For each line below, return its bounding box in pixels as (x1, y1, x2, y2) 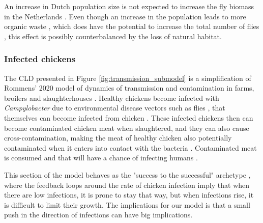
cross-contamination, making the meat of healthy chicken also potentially (4, 132, 232, 143)
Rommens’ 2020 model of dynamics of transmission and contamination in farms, (4, 82, 254, 93)
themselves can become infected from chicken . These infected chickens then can (4, 112, 253, 123)
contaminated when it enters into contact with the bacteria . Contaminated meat (4, 142, 257, 153)
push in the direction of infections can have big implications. (4, 209, 193, 220)
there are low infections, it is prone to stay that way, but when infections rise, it (4, 189, 254, 200)
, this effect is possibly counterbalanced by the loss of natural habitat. (4, 31, 222, 41)
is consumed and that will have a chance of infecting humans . (4, 152, 198, 163)
